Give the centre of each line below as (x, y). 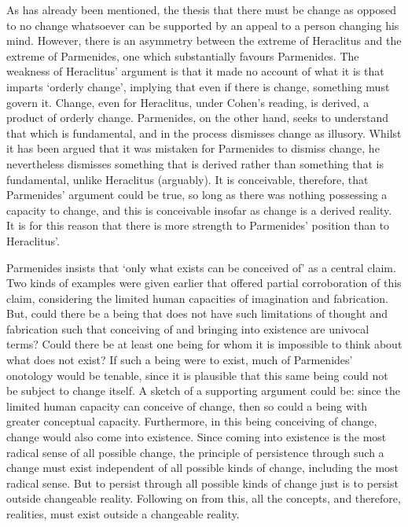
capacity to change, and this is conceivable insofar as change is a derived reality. (199, 210)
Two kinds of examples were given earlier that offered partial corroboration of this (204, 283)
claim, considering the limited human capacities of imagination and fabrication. (197, 298)
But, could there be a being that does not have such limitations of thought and (197, 313)
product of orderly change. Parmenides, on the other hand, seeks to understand (198, 118)
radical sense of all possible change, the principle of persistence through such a (195, 452)
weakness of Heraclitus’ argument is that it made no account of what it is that (195, 71)
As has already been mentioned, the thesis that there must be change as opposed (202, 9)
